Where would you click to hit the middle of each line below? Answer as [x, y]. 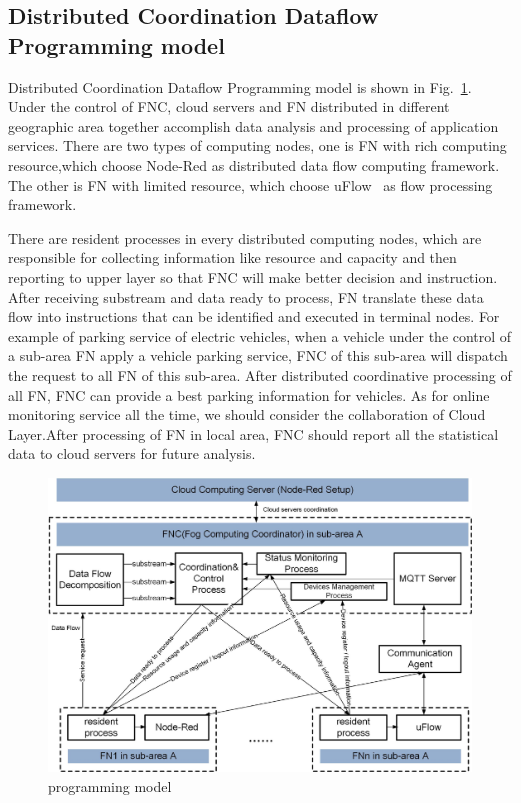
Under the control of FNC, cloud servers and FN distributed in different [229, 106]
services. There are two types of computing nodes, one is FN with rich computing [257, 145]
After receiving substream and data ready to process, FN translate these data [246, 296]
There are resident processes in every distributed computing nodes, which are [245, 237]
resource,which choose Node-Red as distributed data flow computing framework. [254, 164]
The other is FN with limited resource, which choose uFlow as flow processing [250, 184]
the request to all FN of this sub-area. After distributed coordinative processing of [260, 374]
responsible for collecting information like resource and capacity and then [232, 257]
